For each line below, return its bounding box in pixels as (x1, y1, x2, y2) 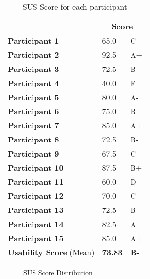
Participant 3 (8, 63, 59, 74)
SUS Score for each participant (22, 1, 128, 12)
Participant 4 (8, 77, 59, 88)
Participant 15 (8, 232, 64, 244)
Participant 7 (8, 120, 59, 131)
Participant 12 (8, 190, 64, 201)
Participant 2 (8, 49, 59, 60)
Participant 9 (8, 148, 59, 159)
